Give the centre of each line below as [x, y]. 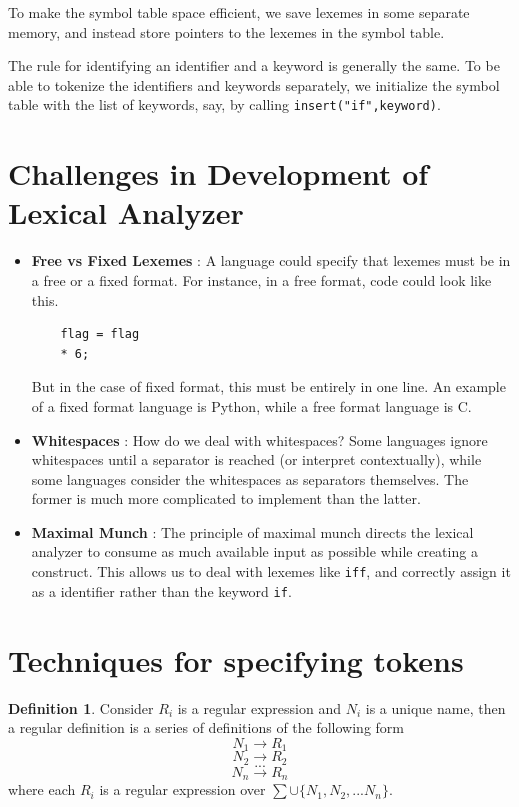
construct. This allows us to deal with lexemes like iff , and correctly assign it [271, 571]
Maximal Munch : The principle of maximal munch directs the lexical [252, 531]
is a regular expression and [259, 707]
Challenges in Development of [218, 173]
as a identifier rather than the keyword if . [161, 590]
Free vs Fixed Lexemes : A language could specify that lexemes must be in [271, 260]
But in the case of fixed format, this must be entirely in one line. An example [268, 386]
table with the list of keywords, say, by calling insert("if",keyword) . [224, 104]
